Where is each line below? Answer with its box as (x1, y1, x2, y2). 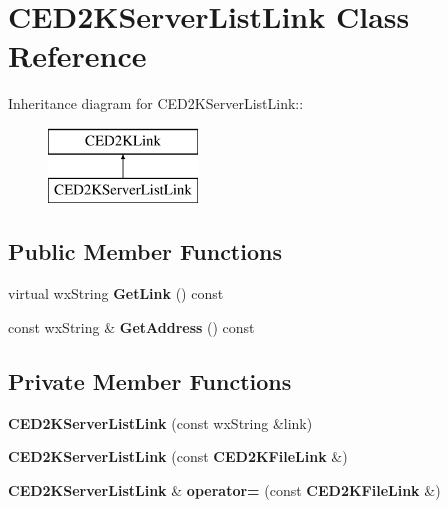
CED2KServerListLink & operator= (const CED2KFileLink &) (8, 479, 441, 500)
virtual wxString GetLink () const (8, 283, 224, 304)
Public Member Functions (8, 236, 282, 267)
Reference (8, 35, 147, 76)
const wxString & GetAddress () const (8, 316, 255, 337)
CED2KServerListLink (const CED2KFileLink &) (8, 446, 348, 467)
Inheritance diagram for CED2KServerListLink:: (8, 93, 304, 114)
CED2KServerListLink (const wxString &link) (8, 412, 313, 433)
